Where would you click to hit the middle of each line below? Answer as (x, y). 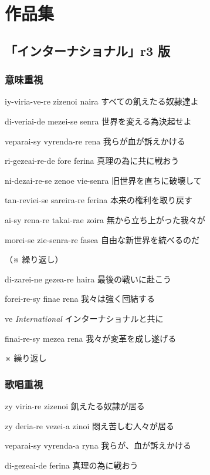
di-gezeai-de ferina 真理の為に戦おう (72, 465)
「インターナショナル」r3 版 (88, 50)
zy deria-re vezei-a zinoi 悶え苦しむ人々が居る (89, 425)
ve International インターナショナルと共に (84, 318)
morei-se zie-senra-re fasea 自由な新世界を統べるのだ (102, 239)
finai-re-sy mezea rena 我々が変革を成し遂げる (91, 338)
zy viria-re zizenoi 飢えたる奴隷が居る (75, 405)
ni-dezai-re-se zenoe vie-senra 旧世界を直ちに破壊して (103, 180)
